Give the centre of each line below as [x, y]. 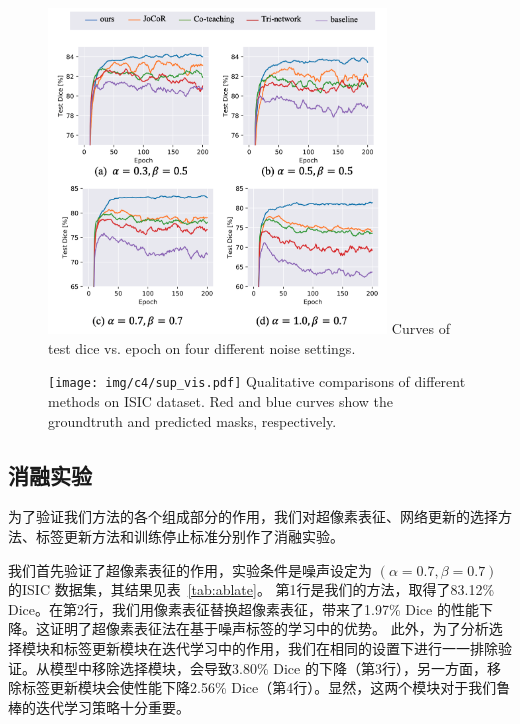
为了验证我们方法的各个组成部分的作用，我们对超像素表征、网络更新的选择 [253, 516]
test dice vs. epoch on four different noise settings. [202, 347]
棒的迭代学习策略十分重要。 [99, 706]
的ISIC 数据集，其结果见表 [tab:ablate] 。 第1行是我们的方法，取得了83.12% [251, 589]
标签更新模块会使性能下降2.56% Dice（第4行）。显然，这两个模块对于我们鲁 [266, 687]
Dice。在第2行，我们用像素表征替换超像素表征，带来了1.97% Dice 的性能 [243, 608]
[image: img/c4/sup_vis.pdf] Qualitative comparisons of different [257, 381]
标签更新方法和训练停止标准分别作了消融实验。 [189, 536]
